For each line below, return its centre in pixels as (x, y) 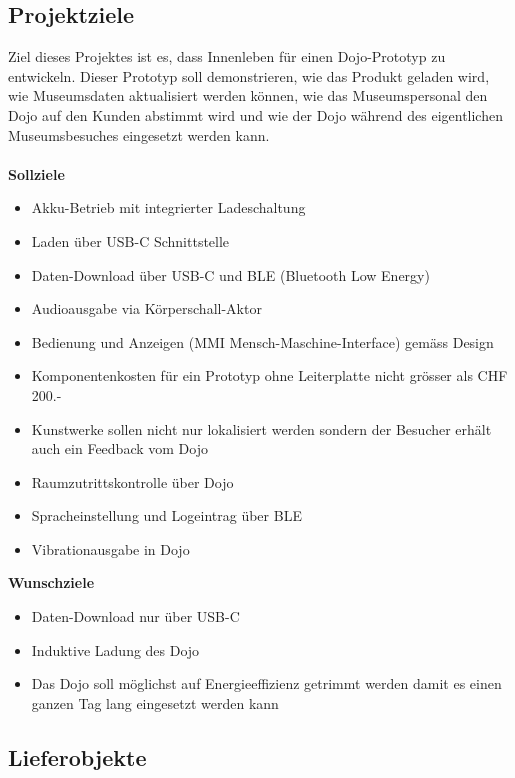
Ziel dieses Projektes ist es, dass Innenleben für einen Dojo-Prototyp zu (227, 56)
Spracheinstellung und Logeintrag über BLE (166, 515)
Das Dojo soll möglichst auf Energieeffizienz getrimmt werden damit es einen (266, 683)
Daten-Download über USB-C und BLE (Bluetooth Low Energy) (230, 274)
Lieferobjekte (77, 756)
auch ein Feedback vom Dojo (119, 448)
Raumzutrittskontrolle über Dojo (132, 481)
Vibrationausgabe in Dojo (110, 548)
